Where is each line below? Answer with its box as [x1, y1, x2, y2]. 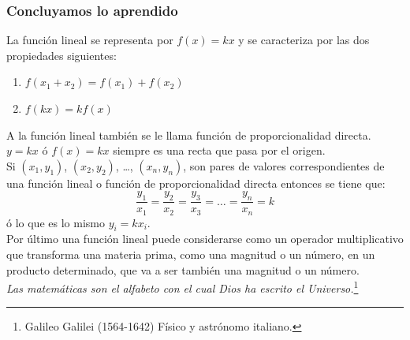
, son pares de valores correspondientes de [183, 157, 385, 174]
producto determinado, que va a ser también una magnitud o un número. [6, 261, 360, 278]
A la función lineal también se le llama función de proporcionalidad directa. [6, 126, 371, 143]
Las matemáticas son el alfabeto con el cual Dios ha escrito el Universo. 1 [6, 278, 359, 296]
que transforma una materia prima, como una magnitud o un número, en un [6, 246, 375, 263]
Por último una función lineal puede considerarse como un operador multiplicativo [6, 230, 404, 247]
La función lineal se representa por [6, 32, 173, 48]
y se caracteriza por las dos [238, 32, 370, 48]
